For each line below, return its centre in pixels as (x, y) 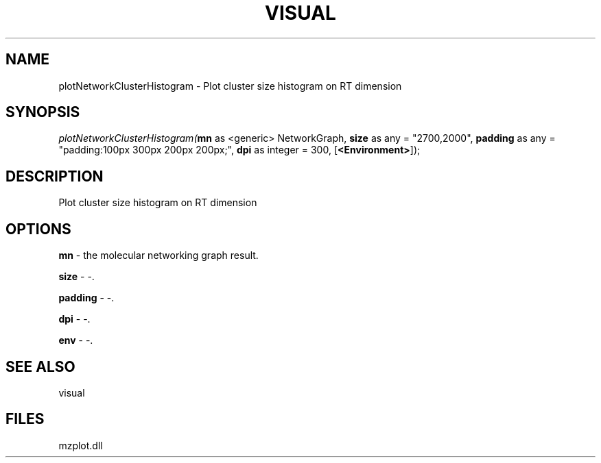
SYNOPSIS (43, 112)
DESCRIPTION (55, 176)
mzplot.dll (81, 445)
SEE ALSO (40, 366)
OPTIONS (38, 229)
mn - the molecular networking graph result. (158, 255)
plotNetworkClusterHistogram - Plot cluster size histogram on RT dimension (230, 86)
